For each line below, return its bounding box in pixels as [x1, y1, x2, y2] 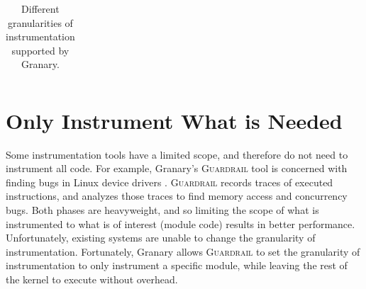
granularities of [7, 15, 73, 30]
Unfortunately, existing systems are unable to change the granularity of [6, 230, 316, 245]
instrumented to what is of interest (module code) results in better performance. [6, 216, 355, 231]
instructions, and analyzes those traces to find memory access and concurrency [6, 188, 348, 203]
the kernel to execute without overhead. [6, 271, 178, 286]
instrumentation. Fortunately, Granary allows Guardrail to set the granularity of [6, 244, 360, 259]
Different [21, 1, 60, 16]
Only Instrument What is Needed [6, 106, 343, 135]
